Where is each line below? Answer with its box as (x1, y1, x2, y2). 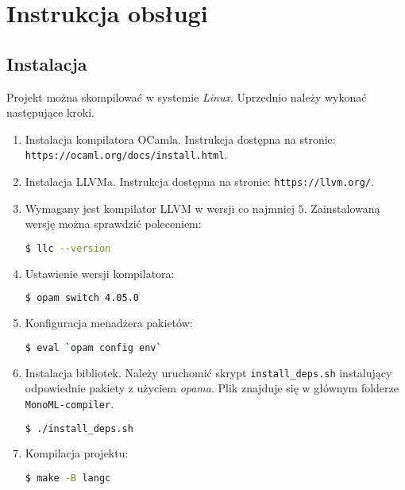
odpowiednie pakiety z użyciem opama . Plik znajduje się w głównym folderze (25, 380, 399, 396)
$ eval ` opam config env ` (25, 341, 162, 353)
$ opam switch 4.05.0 (25, 292, 139, 304)
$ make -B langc (25, 473, 111, 484)
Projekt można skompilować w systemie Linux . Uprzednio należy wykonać (6, 88, 367, 105)
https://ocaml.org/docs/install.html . (25, 146, 228, 163)
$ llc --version (25, 242, 111, 254)
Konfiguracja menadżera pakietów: (25, 314, 193, 331)
